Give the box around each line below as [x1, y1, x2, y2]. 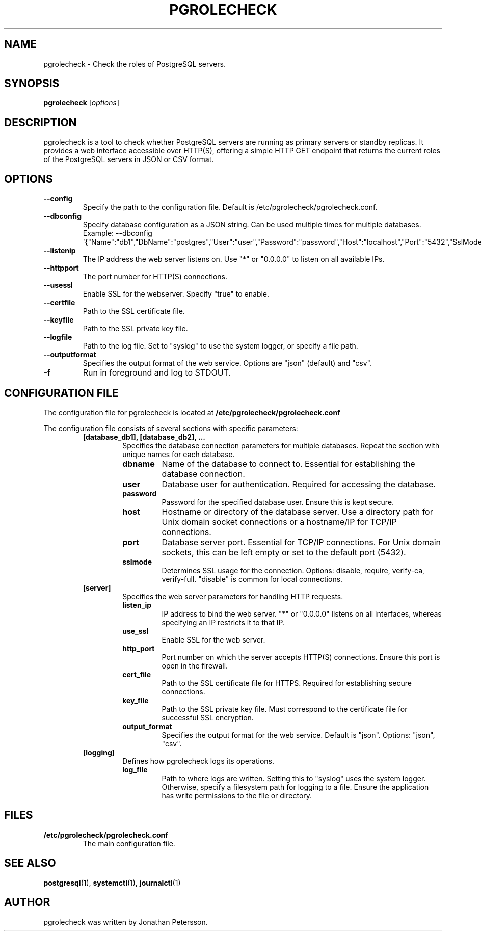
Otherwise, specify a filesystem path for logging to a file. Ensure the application [162, 782, 429, 791]
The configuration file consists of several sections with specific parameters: [43, 423, 298, 433]
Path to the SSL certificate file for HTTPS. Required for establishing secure [162, 678, 412, 687]
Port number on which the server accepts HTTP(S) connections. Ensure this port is [162, 652, 440, 661]
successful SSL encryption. [162, 713, 254, 722]
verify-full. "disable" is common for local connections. [162, 574, 343, 583]
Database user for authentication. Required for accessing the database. [162, 478, 436, 489]
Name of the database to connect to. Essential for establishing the [162, 458, 415, 469]
